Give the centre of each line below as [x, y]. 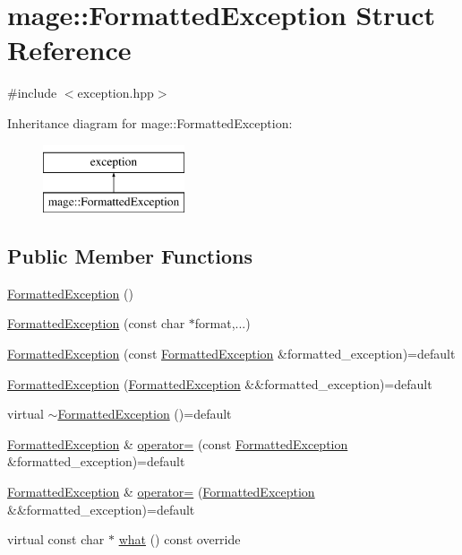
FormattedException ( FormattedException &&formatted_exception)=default [220, 383]
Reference [69, 50]
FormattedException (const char [96, 323]
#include [32, 93]
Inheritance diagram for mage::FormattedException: [150, 122]
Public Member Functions [130, 256]
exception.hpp [115, 93]
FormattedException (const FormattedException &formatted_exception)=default [231, 354]
